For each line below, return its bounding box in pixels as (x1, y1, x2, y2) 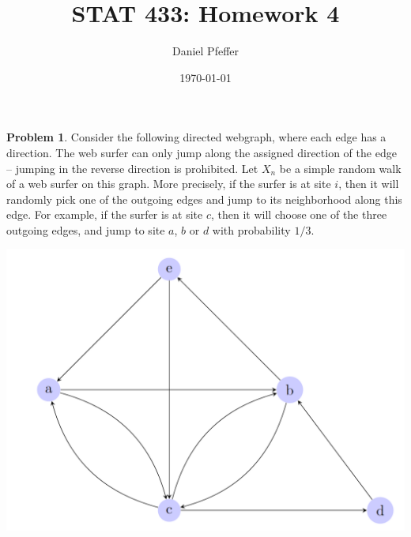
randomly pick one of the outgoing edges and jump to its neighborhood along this (6, 190, 402, 207)
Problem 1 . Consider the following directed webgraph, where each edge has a (6, 129, 386, 145)
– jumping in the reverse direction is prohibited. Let (6, 160, 258, 176)
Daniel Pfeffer (172, 43, 239, 59)
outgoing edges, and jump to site (6, 221, 165, 238)
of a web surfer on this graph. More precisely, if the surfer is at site (6, 175, 331, 192)
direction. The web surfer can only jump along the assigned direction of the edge (6, 144, 397, 160)
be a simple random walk (279, 160, 402, 176)
